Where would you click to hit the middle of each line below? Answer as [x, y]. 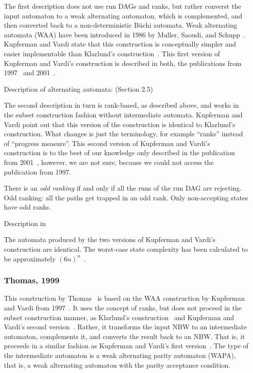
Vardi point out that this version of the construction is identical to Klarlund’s [120, 124]
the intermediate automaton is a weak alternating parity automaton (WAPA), [120, 355]
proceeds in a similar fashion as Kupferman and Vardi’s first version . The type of [126, 346]
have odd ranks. [27, 207]
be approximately [30, 258]
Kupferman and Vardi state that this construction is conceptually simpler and [120, 44]
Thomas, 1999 [32, 280]
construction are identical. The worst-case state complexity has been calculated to [126, 249]
